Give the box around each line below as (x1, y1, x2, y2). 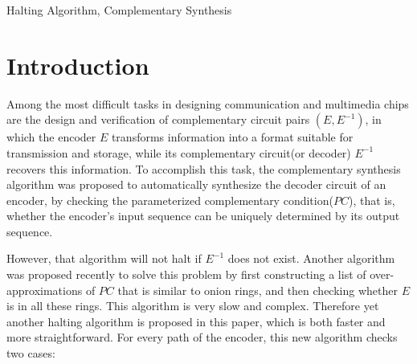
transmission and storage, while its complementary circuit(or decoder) (6, 144, 351, 161)
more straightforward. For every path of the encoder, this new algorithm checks (6, 329, 398, 346)
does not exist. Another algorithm (227, 250, 395, 267)
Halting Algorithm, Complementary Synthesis (6, 2, 232, 18)
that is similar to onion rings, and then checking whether (117, 281, 398, 298)
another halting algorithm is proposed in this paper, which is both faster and (6, 313, 386, 329)
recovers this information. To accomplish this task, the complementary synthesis (6, 160, 401, 177)
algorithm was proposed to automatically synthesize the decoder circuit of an (6, 176, 386, 193)
